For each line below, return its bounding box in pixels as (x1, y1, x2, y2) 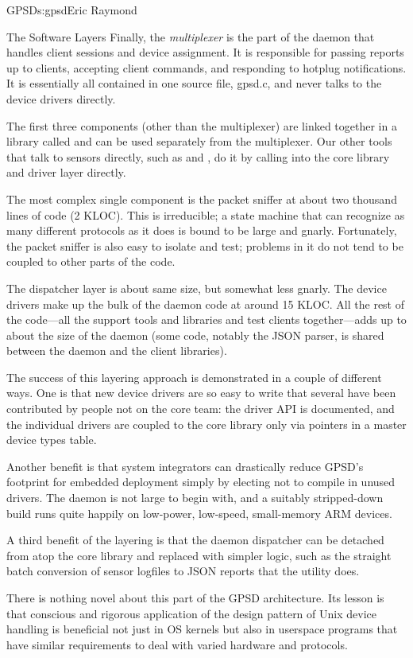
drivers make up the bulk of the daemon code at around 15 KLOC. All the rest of (6, 295, 405, 312)
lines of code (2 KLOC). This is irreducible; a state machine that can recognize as (6, 206, 405, 223)
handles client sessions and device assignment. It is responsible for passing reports (6, 44, 404, 60)
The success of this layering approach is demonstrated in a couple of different (6, 368, 382, 385)
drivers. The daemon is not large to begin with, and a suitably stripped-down (6, 489, 384, 506)
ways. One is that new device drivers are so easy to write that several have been (6, 384, 396, 401)
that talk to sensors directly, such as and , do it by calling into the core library (6, 148, 390, 165)
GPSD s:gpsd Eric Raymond (6, 2, 137, 18)
